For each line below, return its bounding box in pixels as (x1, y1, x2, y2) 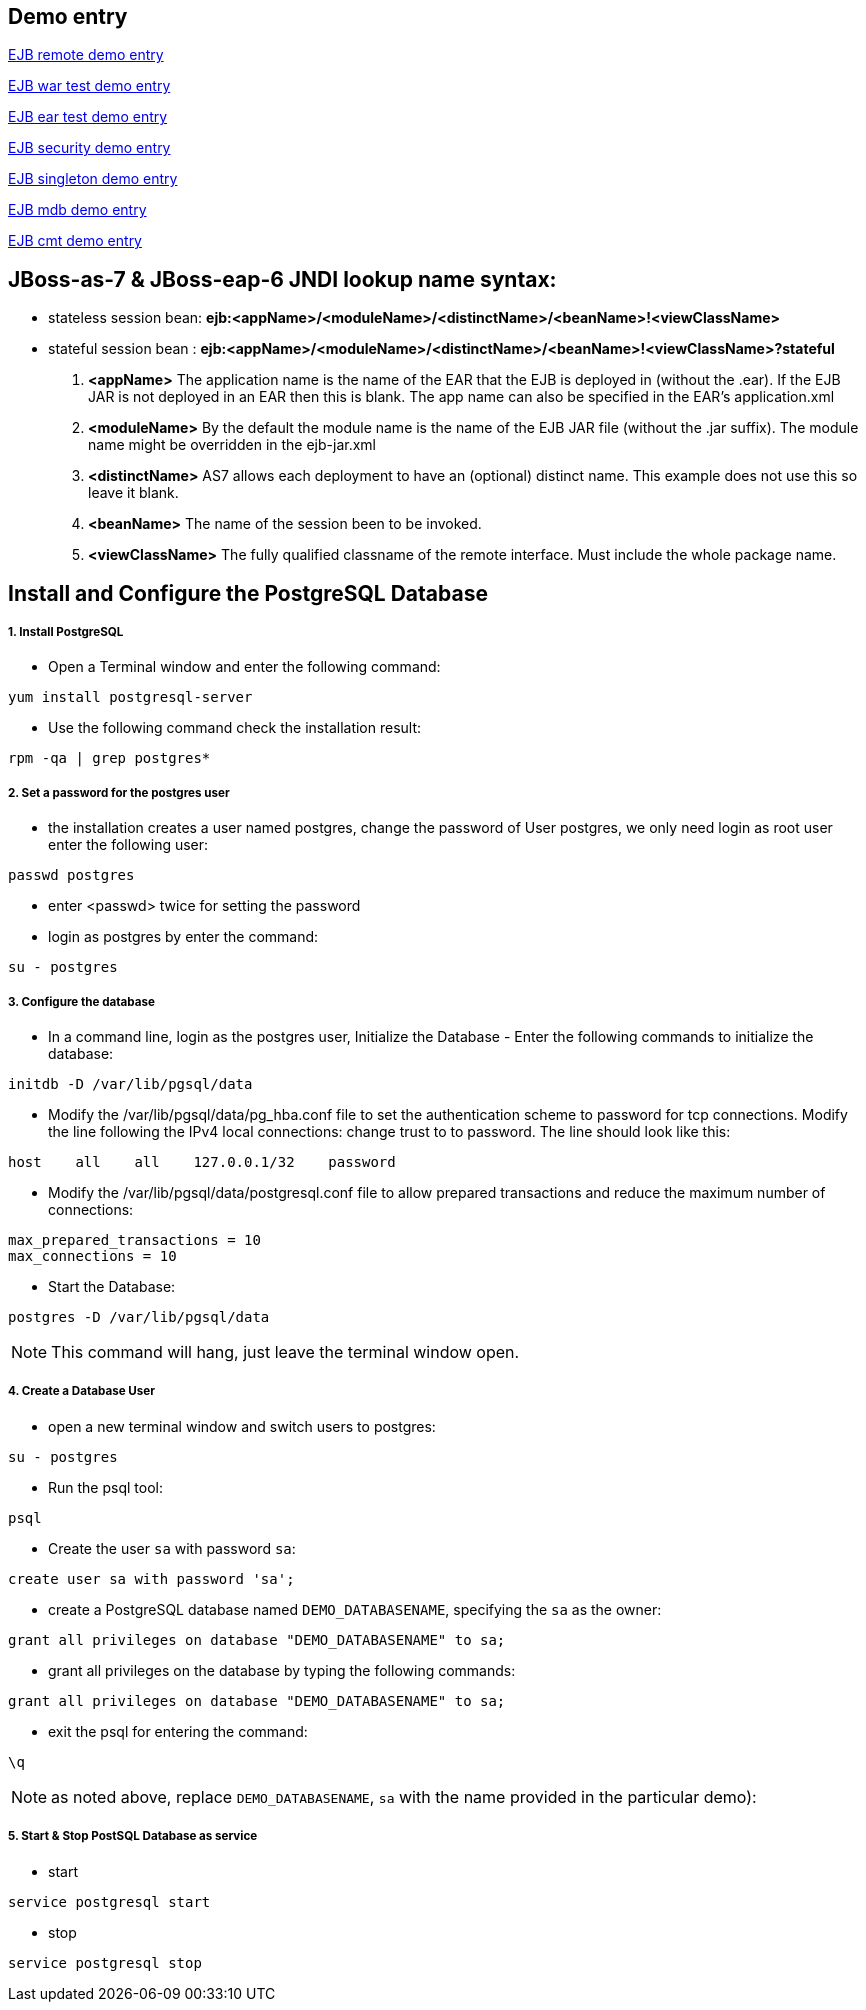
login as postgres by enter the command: (48, 928, 319, 946)
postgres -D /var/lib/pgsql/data (8, 1309, 270, 1326)
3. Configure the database (8, 994, 155, 1009)
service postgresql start (8, 1893, 211, 1910)
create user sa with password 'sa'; (8, 1570, 295, 1587)
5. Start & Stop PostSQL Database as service (8, 1829, 258, 1844)
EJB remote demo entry (8, 46, 164, 64)
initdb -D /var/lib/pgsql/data (8, 1076, 253, 1093)
